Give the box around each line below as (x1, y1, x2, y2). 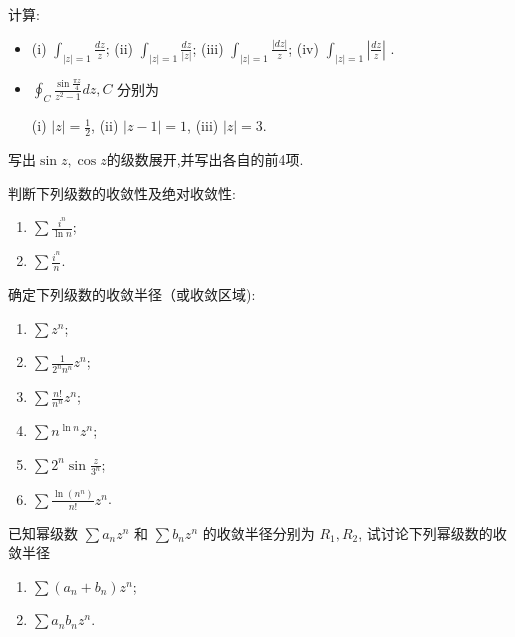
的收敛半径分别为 (202, 522, 315, 543)
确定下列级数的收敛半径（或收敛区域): (8, 284, 256, 305)
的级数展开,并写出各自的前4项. (106, 149, 304, 170)
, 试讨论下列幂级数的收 (358, 522, 507, 543)
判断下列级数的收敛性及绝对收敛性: (8, 182, 236, 203)
